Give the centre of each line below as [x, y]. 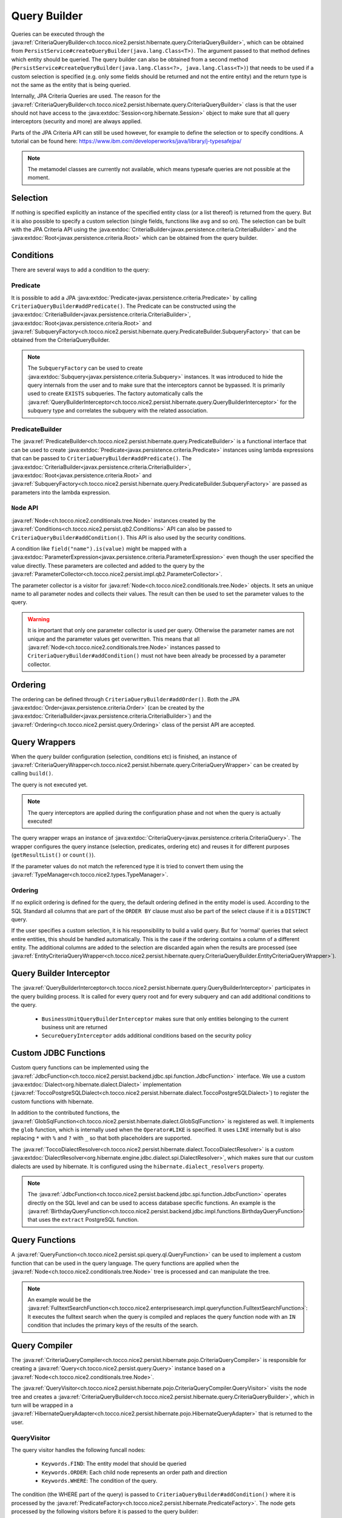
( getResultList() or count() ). [53, 855]
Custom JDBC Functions [58, 1053]
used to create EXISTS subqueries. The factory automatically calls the [115, 393]
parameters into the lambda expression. [61, 492]
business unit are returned [74, 1027]
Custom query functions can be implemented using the [80, 1067]
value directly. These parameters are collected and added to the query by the [108, 565]
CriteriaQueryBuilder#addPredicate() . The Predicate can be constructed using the [124, 306]
